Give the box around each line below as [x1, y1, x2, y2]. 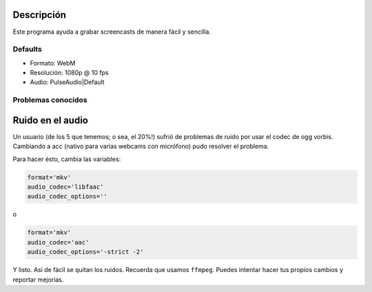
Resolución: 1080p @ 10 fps [30, 69, 110, 77]
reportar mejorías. [12, 275, 64, 284]
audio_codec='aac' [27, 238, 90, 246]
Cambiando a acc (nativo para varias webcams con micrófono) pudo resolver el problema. [12, 142, 269, 151]
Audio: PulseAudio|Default [30, 78, 105, 86]
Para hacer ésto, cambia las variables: [12, 155, 121, 163]
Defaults [12, 45, 43, 54]
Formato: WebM [30, 59, 76, 67]
